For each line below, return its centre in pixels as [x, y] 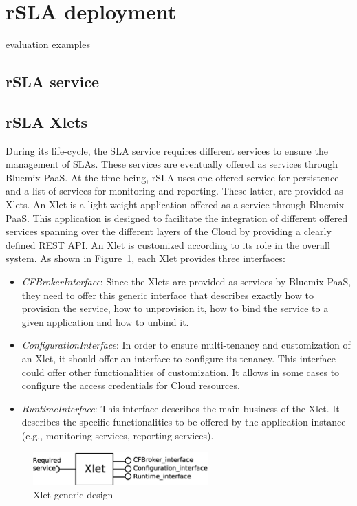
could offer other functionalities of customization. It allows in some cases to [181, 372]
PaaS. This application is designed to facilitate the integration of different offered [177, 218]
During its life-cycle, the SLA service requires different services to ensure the [167, 150]
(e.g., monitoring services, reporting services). [118, 435]
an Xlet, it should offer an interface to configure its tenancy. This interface [178, 359]
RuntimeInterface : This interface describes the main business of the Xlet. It [181, 408]
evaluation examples [48, 44]
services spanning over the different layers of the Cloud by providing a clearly [169, 231]
